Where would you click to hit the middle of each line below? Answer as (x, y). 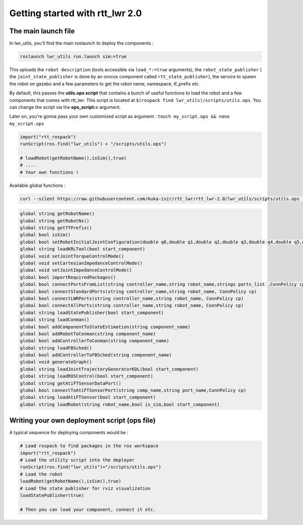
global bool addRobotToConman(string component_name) (88, 334)
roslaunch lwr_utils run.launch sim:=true (73, 57)
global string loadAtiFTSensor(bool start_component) (88, 397)
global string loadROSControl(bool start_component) (87, 376)
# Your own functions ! (49, 172)
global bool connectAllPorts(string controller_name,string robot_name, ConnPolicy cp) (132, 306)
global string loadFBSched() (56, 348)
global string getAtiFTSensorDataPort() (70, 383)
